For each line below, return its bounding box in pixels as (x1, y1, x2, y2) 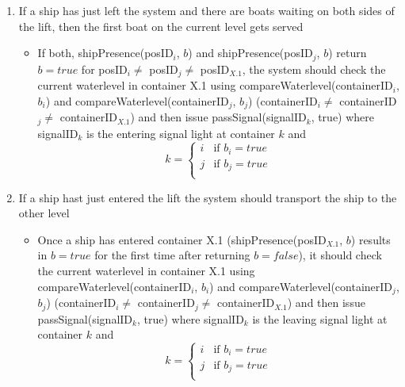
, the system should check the (242, 60, 386, 77)
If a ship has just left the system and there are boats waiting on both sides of (18, 2, 395, 18)
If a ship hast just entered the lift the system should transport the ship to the (18, 189, 397, 205)
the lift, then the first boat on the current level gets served (18, 17, 304, 34)
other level (18, 205, 70, 221)
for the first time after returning (94, 247, 250, 263)
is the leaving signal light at (252, 310, 388, 327)
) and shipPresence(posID (188, 44, 313, 61)
